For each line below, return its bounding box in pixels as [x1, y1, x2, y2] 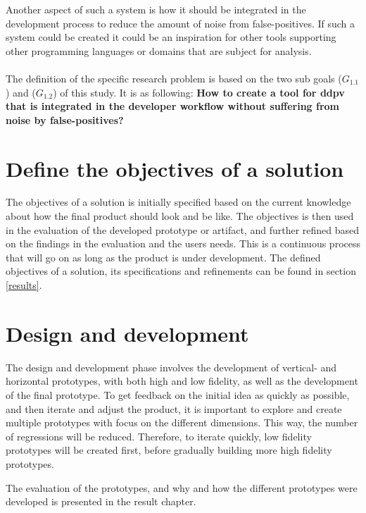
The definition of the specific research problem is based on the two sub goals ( [6, 70, 342, 85]
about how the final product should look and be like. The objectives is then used [6, 209, 354, 223]
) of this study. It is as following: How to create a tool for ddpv [53, 85, 345, 99]
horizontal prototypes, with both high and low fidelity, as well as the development [6, 373, 358, 388]
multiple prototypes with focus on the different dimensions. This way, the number [6, 415, 358, 430]
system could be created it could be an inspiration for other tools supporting [6, 30, 336, 44]
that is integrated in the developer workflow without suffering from [6, 99, 340, 113]
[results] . [6, 278, 42, 292]
